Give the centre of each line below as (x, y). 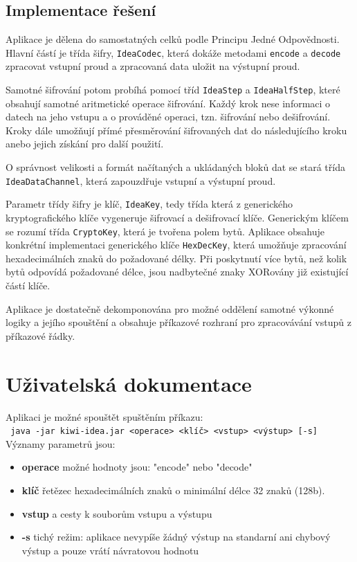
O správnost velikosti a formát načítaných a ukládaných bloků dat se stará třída (175, 167)
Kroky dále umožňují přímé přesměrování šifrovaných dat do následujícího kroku (176, 130)
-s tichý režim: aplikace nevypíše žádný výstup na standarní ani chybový (176, 537)
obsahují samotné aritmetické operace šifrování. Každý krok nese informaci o (168, 103)
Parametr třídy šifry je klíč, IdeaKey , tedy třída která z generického (149, 204)
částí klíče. (28, 285)
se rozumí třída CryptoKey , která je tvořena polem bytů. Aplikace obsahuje (165, 231)
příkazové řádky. (40, 335)
